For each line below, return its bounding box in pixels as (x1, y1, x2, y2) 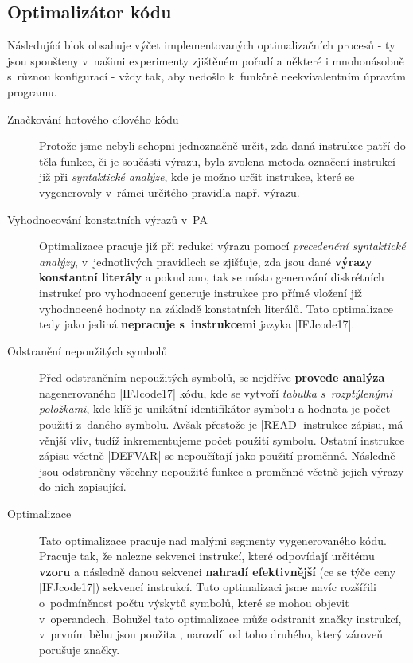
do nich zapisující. (39, 478, 127, 495)
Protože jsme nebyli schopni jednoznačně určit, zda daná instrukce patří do (39, 137, 406, 154)
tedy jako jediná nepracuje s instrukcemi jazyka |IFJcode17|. (39, 316, 355, 332)
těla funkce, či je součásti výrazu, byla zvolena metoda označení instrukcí (39, 152, 395, 169)
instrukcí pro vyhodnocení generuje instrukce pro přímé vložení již (39, 284, 363, 300)
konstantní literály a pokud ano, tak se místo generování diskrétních (39, 269, 384, 285)
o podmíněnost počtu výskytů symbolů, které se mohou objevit (39, 594, 349, 611)
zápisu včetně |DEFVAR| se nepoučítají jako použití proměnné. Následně (39, 447, 395, 464)
